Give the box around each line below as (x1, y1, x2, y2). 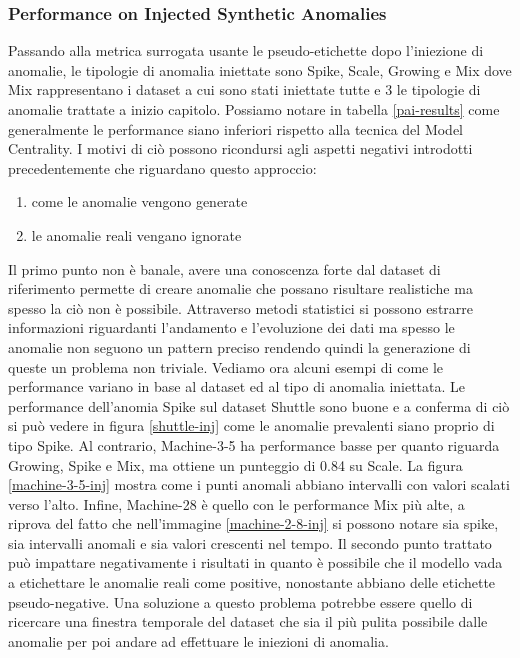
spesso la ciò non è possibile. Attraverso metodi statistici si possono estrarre (8, 297, 474, 318)
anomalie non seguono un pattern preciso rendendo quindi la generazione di (8, 336, 471, 357)
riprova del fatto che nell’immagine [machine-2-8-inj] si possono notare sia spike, (8, 513, 499, 534)
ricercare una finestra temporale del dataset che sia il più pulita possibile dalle (8, 611, 488, 632)
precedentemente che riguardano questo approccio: (8, 157, 317, 178)
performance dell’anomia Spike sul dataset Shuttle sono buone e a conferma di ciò (8, 395, 510, 416)
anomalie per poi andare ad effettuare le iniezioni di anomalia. (8, 630, 389, 651)
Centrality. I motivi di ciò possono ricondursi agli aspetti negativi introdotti (8, 138, 473, 159)
